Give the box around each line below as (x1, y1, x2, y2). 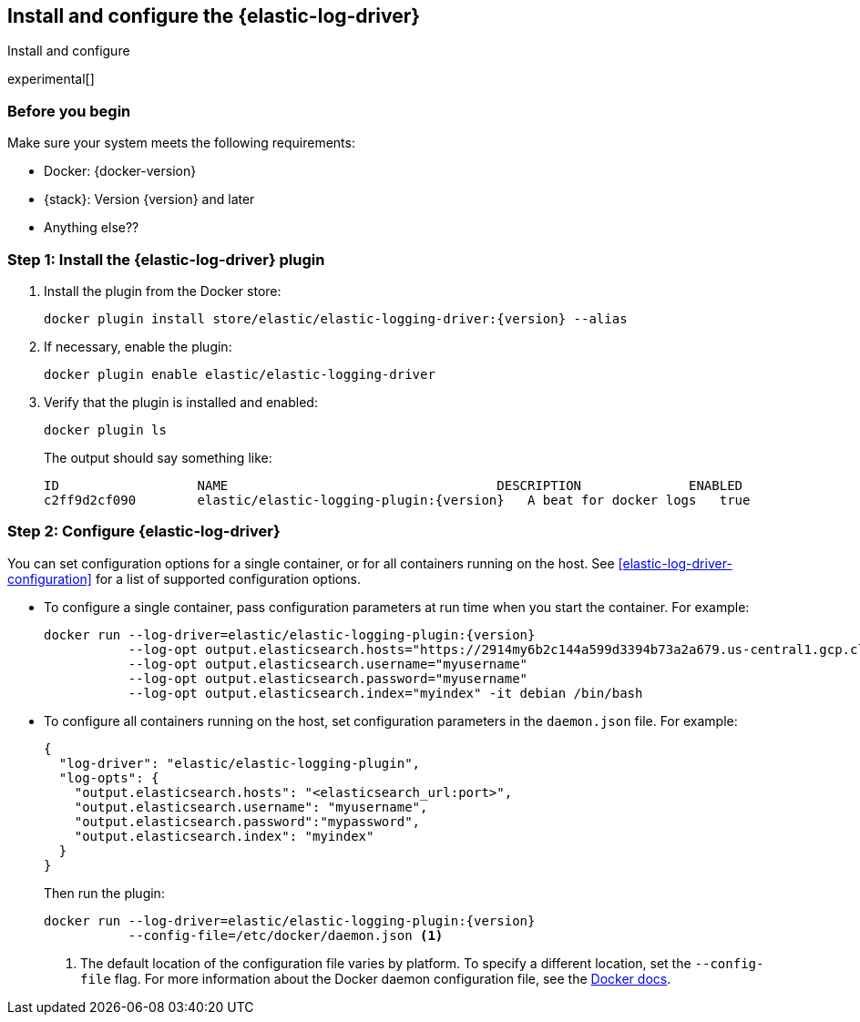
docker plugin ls (44, 422, 167, 437)
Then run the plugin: (44, 884, 165, 901)
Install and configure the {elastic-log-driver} (7, 5, 421, 27)
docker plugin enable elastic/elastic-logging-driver (44, 366, 435, 382)
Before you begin (7, 101, 131, 120)
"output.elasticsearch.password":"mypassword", (74, 813, 421, 829)
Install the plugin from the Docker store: (44, 282, 282, 299)
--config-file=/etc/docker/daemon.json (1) (128, 927, 444, 943)
